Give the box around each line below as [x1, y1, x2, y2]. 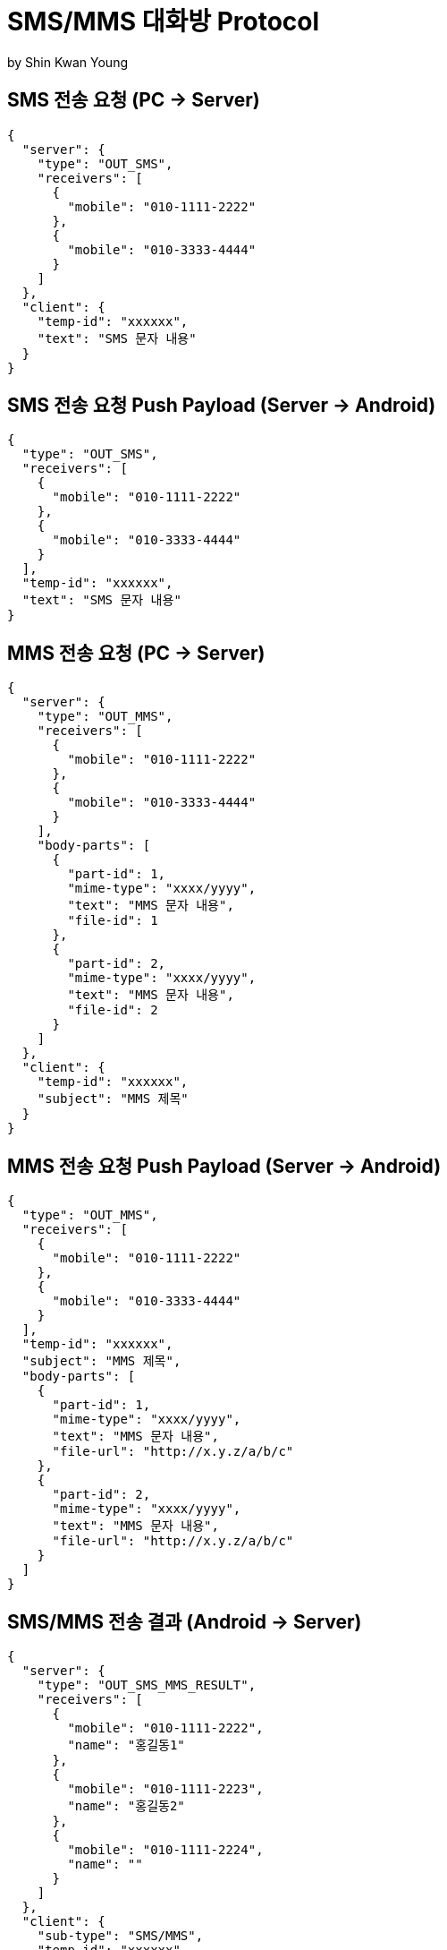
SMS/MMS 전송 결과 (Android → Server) [7, 1610, 362, 1633]
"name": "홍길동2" [67, 1798, 185, 1813]
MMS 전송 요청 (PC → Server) [7, 641, 266, 664]
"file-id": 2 [67, 1003, 158, 1018]
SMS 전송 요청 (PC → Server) [7, 89, 260, 112]
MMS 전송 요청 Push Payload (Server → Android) [7, 1154, 442, 1177]
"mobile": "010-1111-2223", [67, 1781, 264, 1796]
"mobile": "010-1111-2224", [67, 1842, 264, 1857]
